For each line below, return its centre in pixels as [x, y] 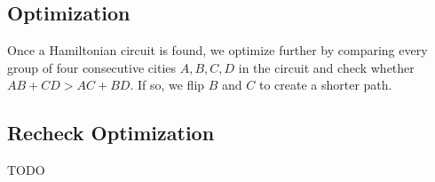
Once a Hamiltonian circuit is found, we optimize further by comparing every [217, 50]
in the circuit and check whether [326, 67]
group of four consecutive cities [92, 67]
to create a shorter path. [325, 85]
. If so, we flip [167, 85]
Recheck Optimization [111, 133]
